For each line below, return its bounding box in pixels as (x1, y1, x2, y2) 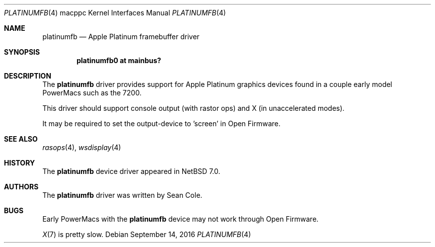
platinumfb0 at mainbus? (76, 56, 161, 65)
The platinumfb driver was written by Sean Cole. (42, 191, 203, 199)
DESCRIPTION (4, 72, 52, 80)
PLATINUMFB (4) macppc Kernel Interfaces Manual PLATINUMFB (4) (4, 8, 226, 17)
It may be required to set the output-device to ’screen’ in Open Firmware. (42, 119, 281, 128)
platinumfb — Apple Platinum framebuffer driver (42, 32, 200, 41)
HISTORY (4, 159, 35, 167)
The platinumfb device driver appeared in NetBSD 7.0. (42, 167, 220, 175)
